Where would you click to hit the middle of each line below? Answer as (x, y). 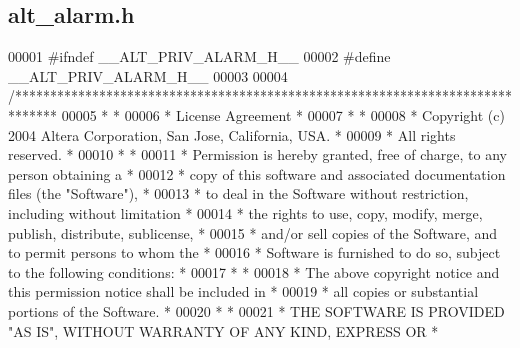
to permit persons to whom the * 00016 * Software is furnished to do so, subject (254, 252)
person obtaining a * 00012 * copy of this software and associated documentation (257, 173)
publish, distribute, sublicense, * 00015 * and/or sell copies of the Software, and (253, 232)
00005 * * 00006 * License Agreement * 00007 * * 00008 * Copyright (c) (283, 114)
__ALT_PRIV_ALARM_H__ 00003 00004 (148, 75)
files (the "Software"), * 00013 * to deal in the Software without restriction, (238, 193)
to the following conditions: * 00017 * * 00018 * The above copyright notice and (254, 271)
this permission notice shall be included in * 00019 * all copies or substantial (243, 291)
